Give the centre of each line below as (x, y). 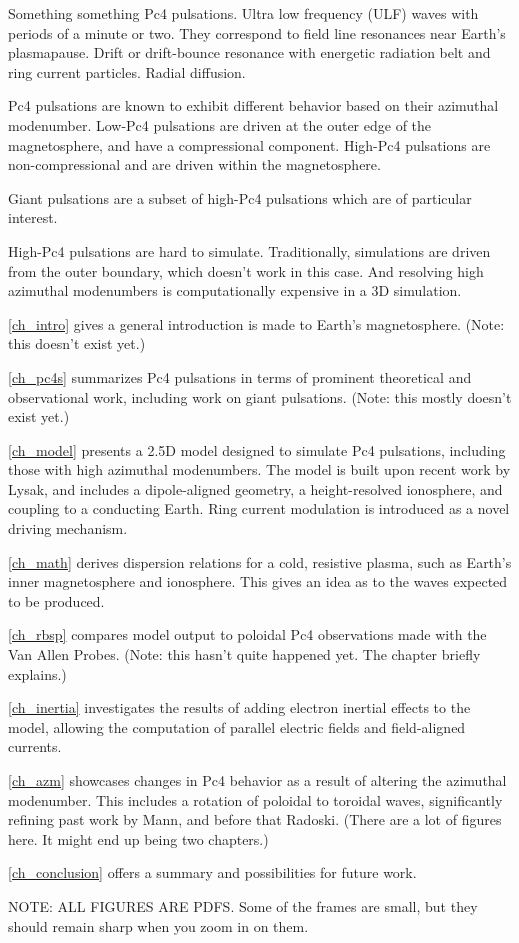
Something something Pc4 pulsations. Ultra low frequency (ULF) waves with (243, 13)
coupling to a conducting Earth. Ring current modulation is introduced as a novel (259, 508)
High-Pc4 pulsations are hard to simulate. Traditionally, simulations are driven (249, 250)
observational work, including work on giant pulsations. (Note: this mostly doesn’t (260, 396)
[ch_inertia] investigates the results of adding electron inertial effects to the (239, 707)
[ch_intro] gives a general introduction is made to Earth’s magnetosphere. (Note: (256, 323)
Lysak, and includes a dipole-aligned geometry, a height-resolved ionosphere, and (255, 488)
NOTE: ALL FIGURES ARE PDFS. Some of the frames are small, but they (243, 905)
